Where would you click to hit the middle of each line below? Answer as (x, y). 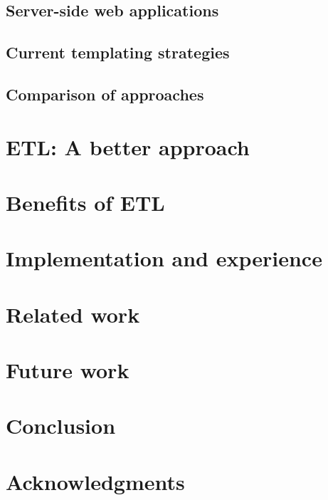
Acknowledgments (95, 481)
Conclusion (61, 426)
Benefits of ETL (85, 202)
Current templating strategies (118, 52)
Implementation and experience (164, 258)
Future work (68, 370)
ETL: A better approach (128, 146)
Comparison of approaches (105, 94)
